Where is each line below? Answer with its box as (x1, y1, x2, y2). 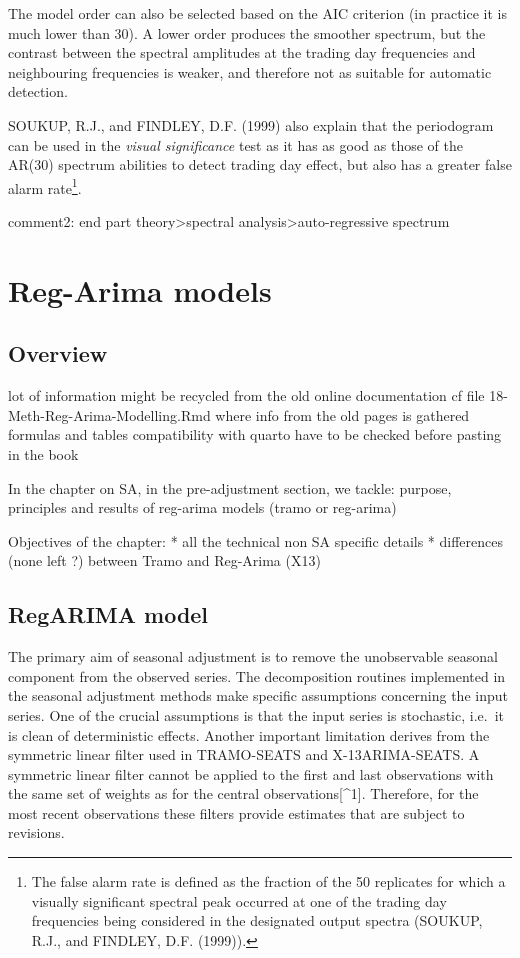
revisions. (8, 822, 65, 843)
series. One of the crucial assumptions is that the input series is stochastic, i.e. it (8, 704, 504, 725)
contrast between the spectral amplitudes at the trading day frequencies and (8, 42, 476, 63)
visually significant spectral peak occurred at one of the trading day (31, 890, 447, 911)
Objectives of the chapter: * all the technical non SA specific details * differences (8, 530, 504, 551)
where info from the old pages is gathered (215, 404, 470, 425)
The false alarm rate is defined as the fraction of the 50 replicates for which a (31, 871, 506, 892)
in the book (8, 443, 79, 464)
